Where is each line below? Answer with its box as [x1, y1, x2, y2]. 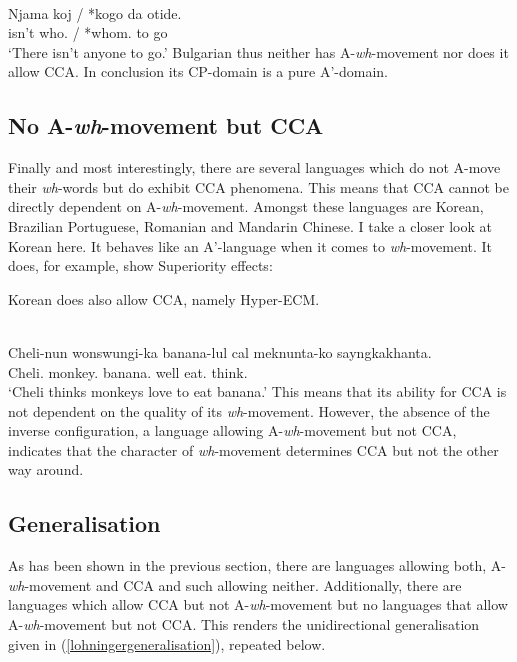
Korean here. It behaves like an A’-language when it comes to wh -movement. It [8, 235, 493, 256]
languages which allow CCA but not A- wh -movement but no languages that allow [8, 594, 508, 615]
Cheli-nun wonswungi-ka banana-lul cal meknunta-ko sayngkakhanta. [8, 341, 432, 362]
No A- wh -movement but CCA [8, 110, 324, 141]
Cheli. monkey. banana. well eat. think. [8, 361, 248, 382]
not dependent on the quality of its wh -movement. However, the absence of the [8, 400, 490, 421]
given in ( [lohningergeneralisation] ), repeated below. [8, 633, 326, 654]
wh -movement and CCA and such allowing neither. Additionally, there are [8, 574, 462, 595]
